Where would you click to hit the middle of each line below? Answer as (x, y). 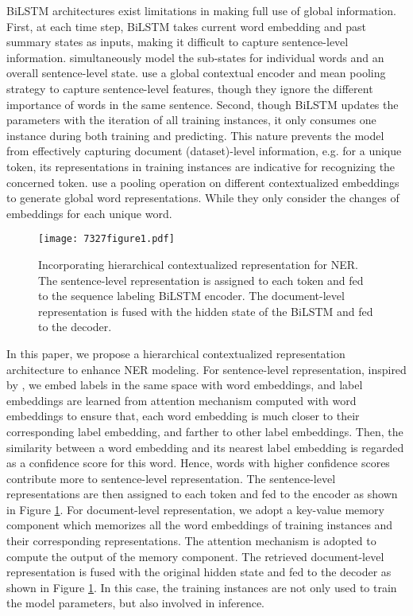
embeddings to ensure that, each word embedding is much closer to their (183, 416)
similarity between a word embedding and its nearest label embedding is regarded (205, 447)
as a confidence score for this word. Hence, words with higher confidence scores (198, 463)
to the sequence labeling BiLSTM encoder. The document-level (191, 296)
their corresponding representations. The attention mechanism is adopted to (191, 541)
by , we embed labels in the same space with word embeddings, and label (185, 385)
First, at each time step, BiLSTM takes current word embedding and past (186, 26)
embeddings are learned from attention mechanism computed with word (181, 400)
